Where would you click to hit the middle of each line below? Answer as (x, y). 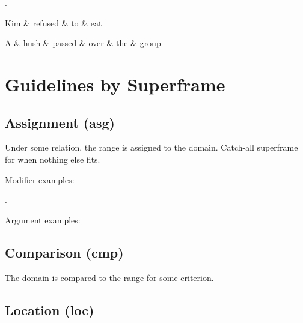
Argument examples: (43, 219)
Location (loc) (50, 309)
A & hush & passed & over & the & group (83, 43)
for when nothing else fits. (53, 159)
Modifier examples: (40, 179)
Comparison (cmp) (64, 252)
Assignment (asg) (60, 122)
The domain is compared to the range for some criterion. (109, 277)
